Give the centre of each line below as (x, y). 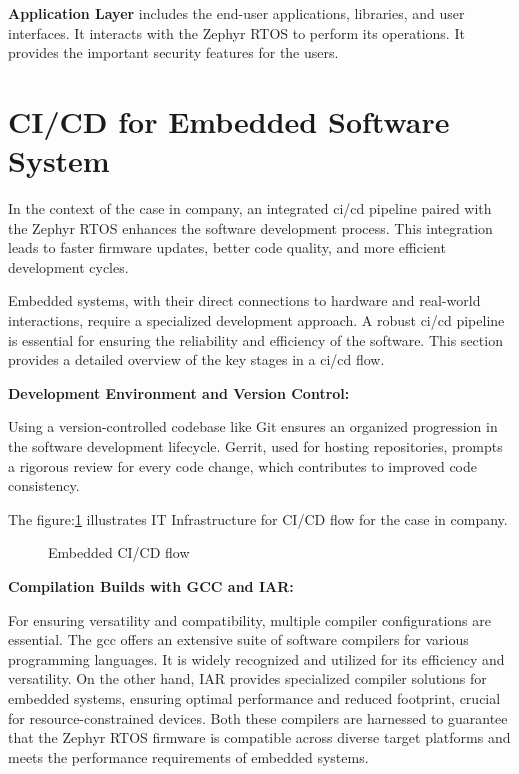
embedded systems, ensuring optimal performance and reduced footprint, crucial (254, 697)
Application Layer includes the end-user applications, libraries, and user (236, 13)
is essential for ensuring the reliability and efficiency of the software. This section (255, 339)
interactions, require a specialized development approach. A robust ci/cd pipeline (256, 320)
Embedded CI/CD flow (119, 552)
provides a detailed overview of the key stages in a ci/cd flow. (196, 359)
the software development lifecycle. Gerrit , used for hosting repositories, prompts (255, 446)
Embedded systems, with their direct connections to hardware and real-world (244, 300)
